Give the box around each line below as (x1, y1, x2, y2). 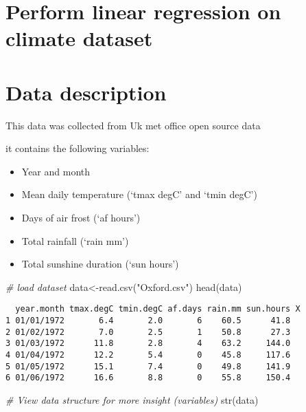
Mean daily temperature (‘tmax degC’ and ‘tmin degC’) (21, 187, 257, 202)
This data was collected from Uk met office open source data (5, 118, 261, 132)
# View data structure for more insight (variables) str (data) (5, 393, 259, 407)
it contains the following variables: (5, 141, 150, 155)
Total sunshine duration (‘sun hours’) (21, 257, 179, 271)
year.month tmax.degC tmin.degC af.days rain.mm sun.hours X (15, 304, 301, 314)
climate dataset (5, 24, 153, 52)
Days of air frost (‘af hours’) (21, 210, 141, 225)
